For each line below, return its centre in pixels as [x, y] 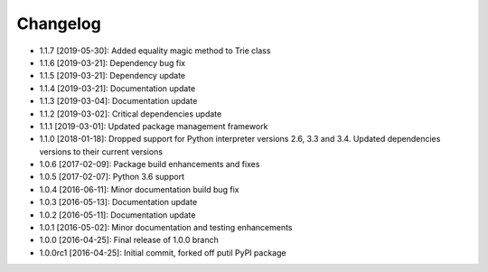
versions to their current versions [101, 151]
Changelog [59, 23]
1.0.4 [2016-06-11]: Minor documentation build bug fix [139, 189]
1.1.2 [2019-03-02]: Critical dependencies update [131, 114]
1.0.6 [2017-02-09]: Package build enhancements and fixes [150, 164]
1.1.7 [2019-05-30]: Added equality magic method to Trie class [155, 51]
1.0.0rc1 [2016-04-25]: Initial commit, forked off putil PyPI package [163, 252]
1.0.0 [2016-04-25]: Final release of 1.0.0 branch [129, 240]
